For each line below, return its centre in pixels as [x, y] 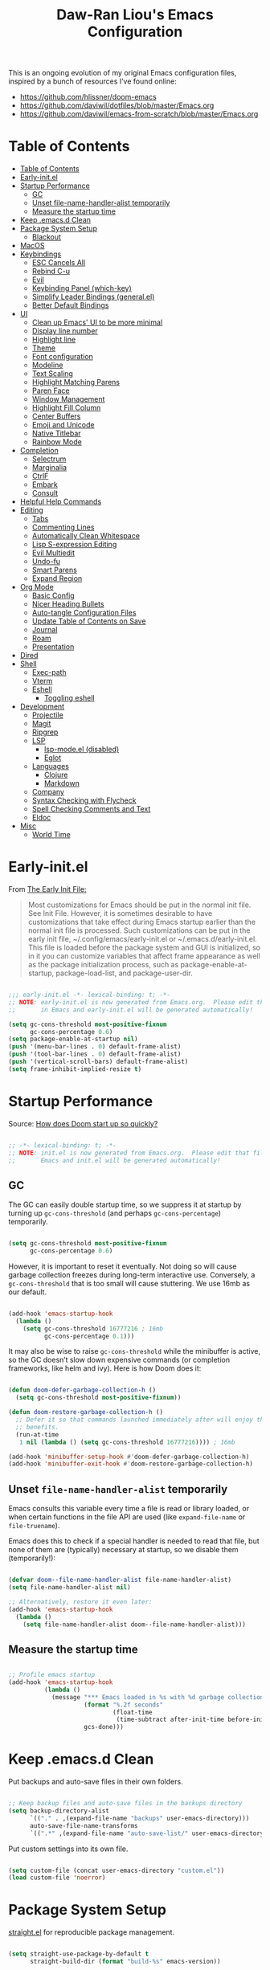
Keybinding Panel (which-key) [82, 288]
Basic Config [53, 595]
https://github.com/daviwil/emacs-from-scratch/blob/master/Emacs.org [139, 114]
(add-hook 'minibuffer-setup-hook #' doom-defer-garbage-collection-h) [129, 1457]
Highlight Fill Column [66, 408]
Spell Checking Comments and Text [91, 809]
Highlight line [54, 340]
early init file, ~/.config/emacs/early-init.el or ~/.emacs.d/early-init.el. [142, 939]
